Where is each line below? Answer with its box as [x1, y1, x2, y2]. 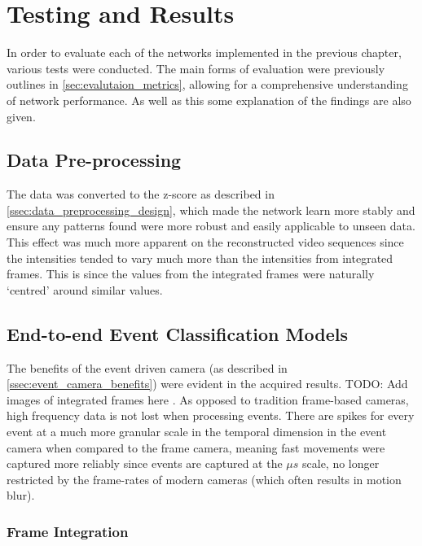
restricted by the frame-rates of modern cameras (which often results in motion [7, 470, 402, 487]
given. [7, 107, 36, 124]
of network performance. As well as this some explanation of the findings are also [7, 91, 411, 108]
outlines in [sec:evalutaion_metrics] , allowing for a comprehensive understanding [7, 76, 408, 93]
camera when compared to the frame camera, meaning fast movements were [7, 439, 385, 456]
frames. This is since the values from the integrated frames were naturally [7, 265, 375, 282]
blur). [7, 487, 35, 504]
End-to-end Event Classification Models [7, 321, 348, 346]
